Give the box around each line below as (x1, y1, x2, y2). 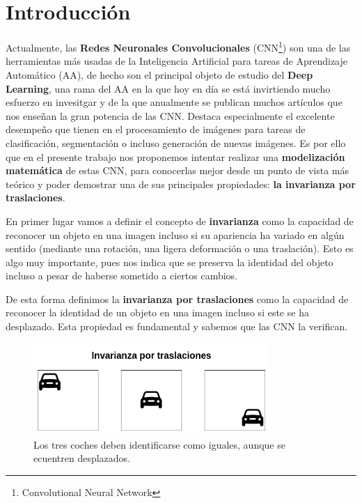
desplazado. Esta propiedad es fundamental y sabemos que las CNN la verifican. (6, 319, 348, 334)
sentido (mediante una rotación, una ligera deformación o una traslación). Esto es (6, 241, 354, 256)
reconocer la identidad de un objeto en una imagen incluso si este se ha (6, 305, 309, 320)
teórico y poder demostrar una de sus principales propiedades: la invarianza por (6, 176, 356, 191)
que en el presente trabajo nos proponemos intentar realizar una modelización (6, 149, 345, 164)
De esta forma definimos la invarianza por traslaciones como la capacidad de (6, 291, 349, 306)
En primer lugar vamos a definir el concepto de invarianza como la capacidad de (6, 213, 354, 228)
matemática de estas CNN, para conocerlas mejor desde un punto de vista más (6, 163, 349, 178)
